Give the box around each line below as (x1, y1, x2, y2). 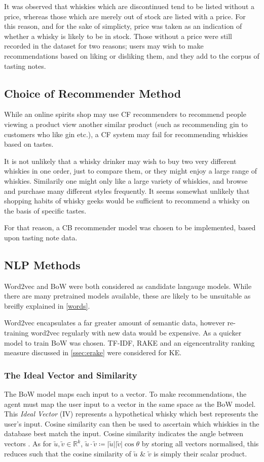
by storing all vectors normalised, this (141, 438, 259, 449)
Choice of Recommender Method (4, 85, 181, 101)
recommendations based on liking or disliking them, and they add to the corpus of (4, 50, 259, 61)
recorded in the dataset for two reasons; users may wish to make (4, 40, 204, 51)
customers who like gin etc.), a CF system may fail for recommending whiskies (4, 129, 248, 139)
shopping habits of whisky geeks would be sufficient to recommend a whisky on (4, 195, 250, 206)
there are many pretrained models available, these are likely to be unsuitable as (4, 290, 251, 301)
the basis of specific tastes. (4, 205, 87, 216)
